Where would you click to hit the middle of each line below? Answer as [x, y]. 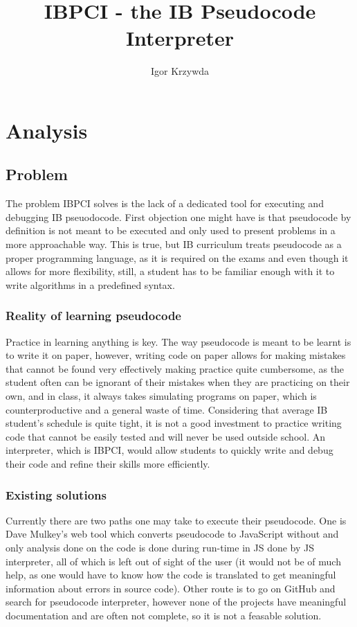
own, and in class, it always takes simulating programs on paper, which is [161, 396]
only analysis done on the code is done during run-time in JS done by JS [160, 548]
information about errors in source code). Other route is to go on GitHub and [171, 588]
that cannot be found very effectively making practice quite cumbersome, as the [175, 368]
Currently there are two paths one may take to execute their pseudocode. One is [176, 520]
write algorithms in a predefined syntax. [90, 284]
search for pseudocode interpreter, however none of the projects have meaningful [176, 602]
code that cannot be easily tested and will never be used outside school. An [166, 436]
